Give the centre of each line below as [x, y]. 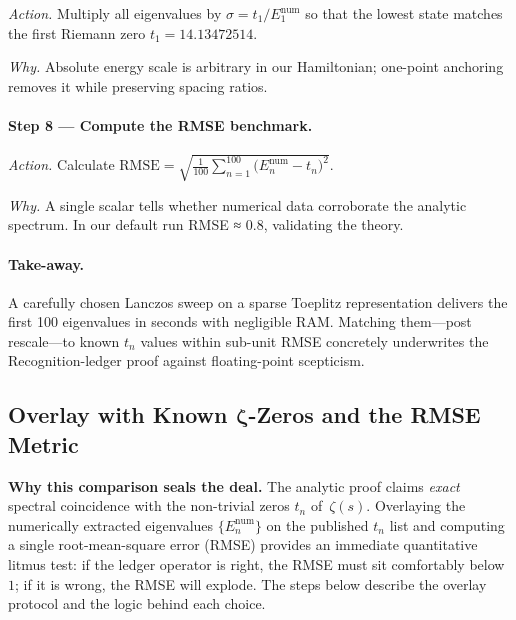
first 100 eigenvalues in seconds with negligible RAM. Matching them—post [240, 321]
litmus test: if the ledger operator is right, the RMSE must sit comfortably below [256, 564]
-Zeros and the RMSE [364, 414]
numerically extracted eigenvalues [111, 524]
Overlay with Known [118, 414]
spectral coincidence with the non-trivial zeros [149, 505]
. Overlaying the [416, 505]
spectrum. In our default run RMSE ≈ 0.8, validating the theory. [206, 224]
